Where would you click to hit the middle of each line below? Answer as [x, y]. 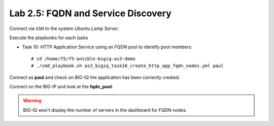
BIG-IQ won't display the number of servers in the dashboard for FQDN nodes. [105, 110]
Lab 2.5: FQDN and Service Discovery [91, 13]
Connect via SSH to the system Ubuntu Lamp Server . [64, 28]
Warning [32, 101]
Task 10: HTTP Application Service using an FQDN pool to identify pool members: [107, 47]
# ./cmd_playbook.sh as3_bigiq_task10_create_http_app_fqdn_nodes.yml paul [127, 66]
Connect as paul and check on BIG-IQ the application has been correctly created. [95, 77]
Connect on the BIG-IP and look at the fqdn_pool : [61, 86]
